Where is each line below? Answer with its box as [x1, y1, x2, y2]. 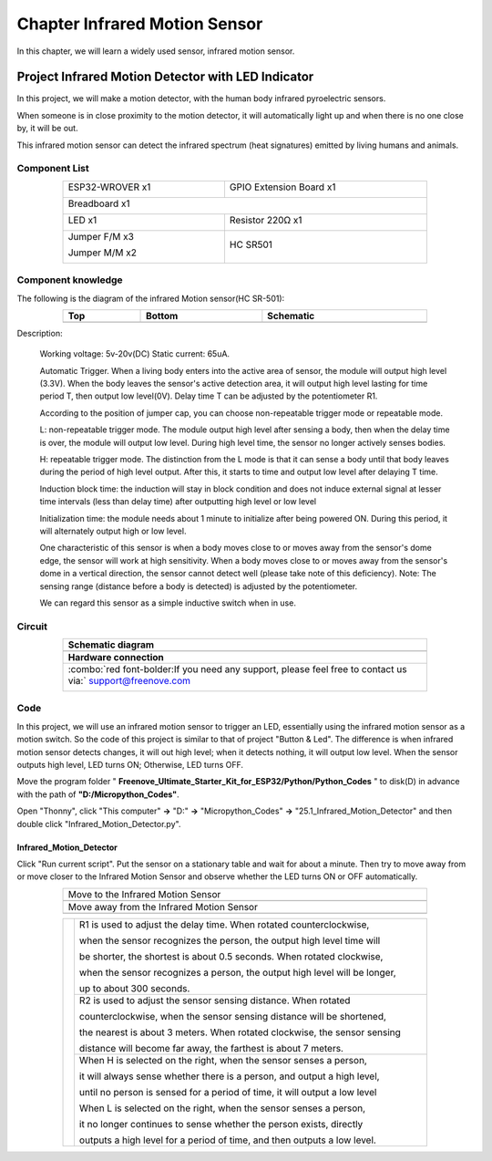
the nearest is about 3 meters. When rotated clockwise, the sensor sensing [78, 1026, 401, 1039]
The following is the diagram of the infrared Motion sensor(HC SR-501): [16, 293, 285, 304]
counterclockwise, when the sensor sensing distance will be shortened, [78, 1010, 387, 1022]
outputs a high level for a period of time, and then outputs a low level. [78, 1134, 377, 1146]
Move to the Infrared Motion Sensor [67, 887, 221, 900]
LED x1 [67, 213, 97, 226]
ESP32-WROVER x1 [67, 181, 151, 193]
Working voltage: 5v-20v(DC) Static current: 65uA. [39, 348, 231, 359]
